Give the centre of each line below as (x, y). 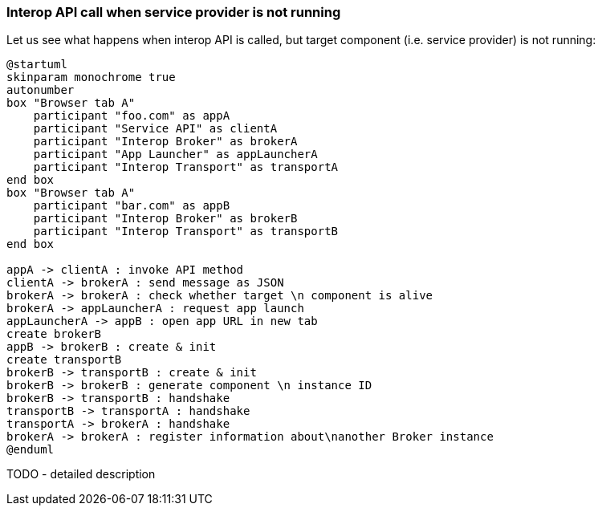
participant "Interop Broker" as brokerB (165, 219)
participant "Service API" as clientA (155, 129)
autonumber (41, 90)
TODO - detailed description (81, 474)
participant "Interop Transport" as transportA (186, 167)
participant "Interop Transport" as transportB (186, 232)
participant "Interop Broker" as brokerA (165, 142)
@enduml (31, 450)
